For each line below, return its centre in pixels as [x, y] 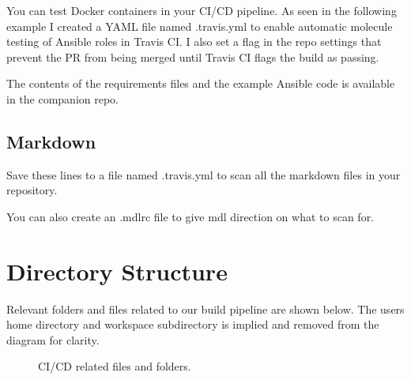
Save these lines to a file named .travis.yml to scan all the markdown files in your [204, 174]
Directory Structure [117, 271]
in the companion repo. [63, 98]
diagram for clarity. [53, 339]
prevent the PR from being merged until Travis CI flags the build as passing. [193, 56]
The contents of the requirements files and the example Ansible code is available [201, 83]
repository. [32, 190]
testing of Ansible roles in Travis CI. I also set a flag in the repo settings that [194, 41]
